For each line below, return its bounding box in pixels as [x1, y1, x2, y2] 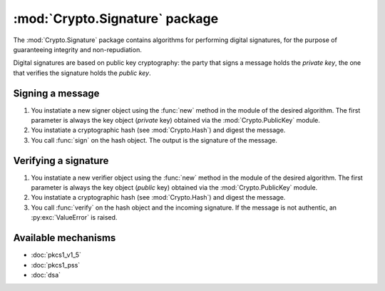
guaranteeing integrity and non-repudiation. [13, 45, 142, 53]
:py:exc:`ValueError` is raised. [31, 213, 118, 222]
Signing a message [13, 87, 100, 99]
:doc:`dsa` [31, 270, 61, 279]
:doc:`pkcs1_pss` [31, 260, 81, 269]
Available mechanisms [13, 232, 116, 244]
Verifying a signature [13, 154, 109, 167]
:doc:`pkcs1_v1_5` [31, 250, 81, 260]
